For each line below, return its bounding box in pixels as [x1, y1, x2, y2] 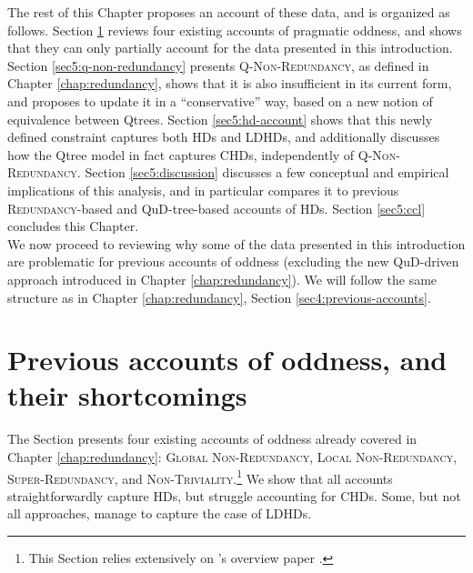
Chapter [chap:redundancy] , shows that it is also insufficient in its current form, [7, 74, 452, 93]
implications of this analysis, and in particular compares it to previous [7, 180, 399, 199]
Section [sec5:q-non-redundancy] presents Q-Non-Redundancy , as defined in [7, 55, 429, 75]
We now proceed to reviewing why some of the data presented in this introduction [7, 234, 466, 253]
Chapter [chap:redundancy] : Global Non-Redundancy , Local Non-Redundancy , [7, 447, 458, 466]
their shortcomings [7, 377, 247, 414]
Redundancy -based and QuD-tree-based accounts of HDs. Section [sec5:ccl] [7, 198, 426, 217]
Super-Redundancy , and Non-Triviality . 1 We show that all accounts [7, 466, 393, 488]
